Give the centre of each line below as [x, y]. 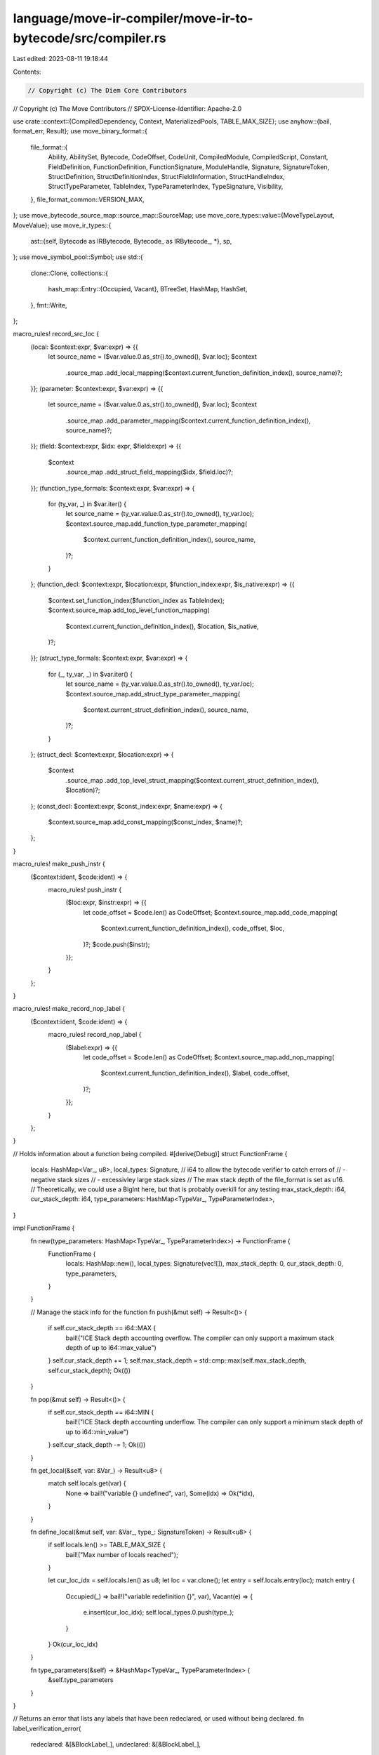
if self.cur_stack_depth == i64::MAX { [102, 1328]
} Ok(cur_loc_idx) [73, 1644]
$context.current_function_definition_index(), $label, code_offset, [195, 1073]
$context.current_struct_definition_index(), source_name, [166, 710]
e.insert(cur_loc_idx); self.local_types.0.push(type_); [159, 1612]
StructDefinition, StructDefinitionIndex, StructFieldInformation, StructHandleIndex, [167, 177]
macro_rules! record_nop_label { [95, 1035]
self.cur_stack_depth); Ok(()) [89, 1370]
